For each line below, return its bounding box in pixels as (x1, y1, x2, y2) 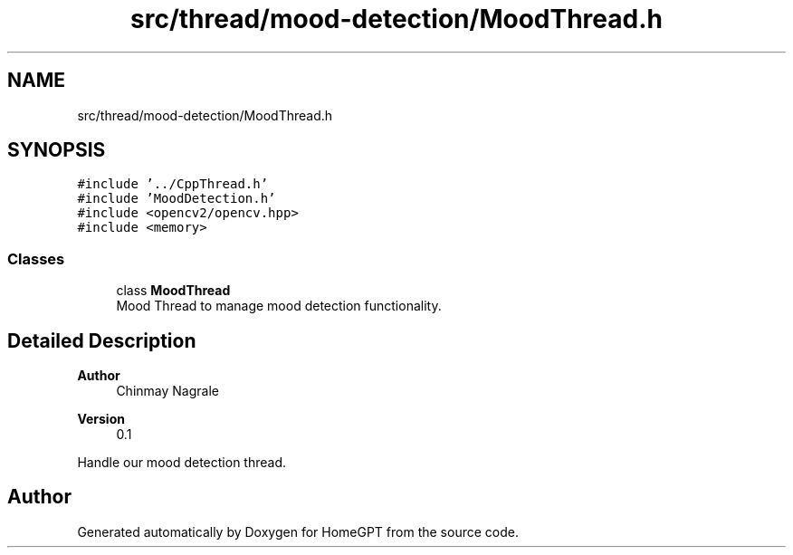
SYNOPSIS (7, 139, 106, 162)
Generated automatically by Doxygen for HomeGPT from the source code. (77, 523, 519, 540)
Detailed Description (7, 329, 196, 352)
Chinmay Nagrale (116, 383, 219, 399)
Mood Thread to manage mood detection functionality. (116, 298, 442, 314)
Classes (7, 249, 65, 268)
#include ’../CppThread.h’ (77, 177, 269, 192)
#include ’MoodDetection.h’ (77, 191, 276, 206)
